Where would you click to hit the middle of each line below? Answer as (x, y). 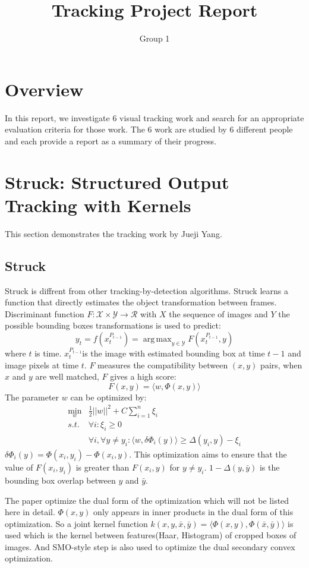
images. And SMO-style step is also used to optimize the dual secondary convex (150, 546)
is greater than (103, 467)
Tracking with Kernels (98, 205)
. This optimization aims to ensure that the (208, 454)
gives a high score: (143, 376)
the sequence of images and (218, 313)
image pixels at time (42, 365)
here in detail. (30, 512)
